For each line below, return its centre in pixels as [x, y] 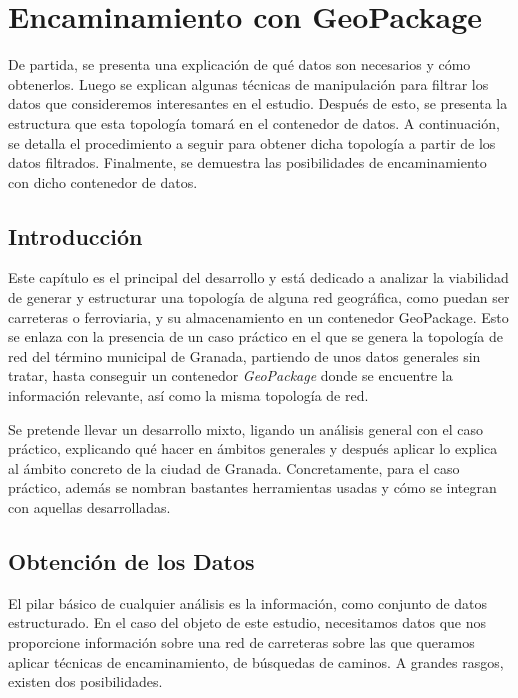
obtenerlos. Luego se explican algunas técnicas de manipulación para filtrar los [248, 83]
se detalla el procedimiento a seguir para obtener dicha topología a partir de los [252, 142]
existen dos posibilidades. [85, 681]
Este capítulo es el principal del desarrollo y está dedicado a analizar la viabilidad [258, 277]
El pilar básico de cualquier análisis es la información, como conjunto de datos [248, 602]
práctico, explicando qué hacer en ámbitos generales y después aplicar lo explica [253, 448]
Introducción [75, 235]
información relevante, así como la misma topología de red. [188, 395]
